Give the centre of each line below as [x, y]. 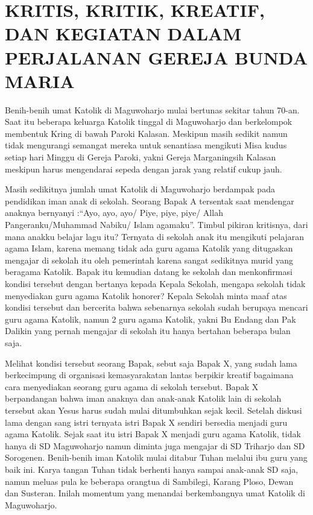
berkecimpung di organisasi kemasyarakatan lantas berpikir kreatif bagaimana [149, 375]
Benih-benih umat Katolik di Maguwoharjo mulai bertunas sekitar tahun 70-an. [152, 109]
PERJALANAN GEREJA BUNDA [156, 57]
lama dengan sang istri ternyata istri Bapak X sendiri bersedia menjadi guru [146, 422]
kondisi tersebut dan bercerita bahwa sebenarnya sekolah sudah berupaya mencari [156, 307]
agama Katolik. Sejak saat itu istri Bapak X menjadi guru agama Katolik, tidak [153, 434]
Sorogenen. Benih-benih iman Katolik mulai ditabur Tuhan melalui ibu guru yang [156, 457]
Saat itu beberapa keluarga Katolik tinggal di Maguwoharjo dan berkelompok [149, 122]
